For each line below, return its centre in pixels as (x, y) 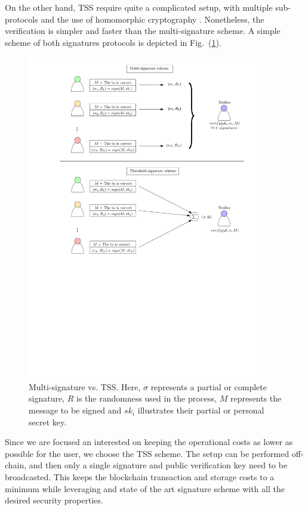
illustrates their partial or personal (201, 410)
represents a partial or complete (209, 386)
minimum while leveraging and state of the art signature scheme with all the (145, 488)
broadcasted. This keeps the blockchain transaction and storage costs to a (140, 477)
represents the (256, 398)
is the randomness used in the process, (147, 398)
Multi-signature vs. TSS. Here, (85, 386)
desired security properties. (54, 500)
